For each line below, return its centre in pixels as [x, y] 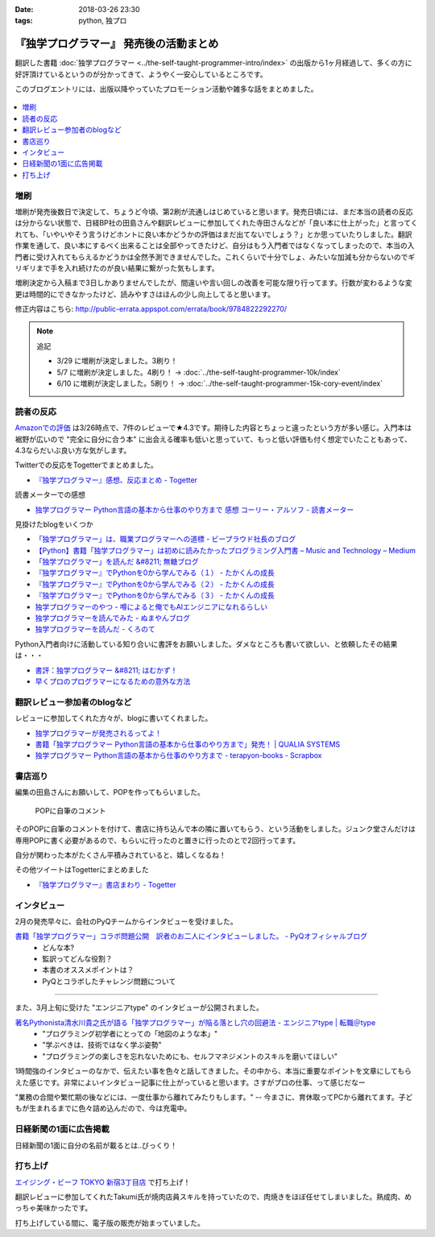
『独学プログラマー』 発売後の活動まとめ [117, 44]
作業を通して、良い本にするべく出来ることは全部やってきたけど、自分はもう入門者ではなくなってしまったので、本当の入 [215, 246]
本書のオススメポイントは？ [88, 970]
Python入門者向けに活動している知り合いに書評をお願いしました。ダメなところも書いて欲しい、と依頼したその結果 [206, 643]
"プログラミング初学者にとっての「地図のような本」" [130, 1034]
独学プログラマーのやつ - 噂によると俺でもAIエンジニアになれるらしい [151, 606]
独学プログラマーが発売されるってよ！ [99, 733]
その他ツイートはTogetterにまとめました [82, 870]
